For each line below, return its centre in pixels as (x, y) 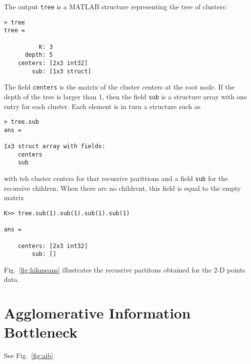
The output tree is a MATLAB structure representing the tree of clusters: (116, 6)
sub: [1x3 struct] (62, 71)
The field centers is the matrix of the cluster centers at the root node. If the (119, 87)
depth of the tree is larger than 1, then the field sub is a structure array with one (125, 96)
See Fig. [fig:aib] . (30, 355)
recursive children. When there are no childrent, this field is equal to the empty (123, 188)
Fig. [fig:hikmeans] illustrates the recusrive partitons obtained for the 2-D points (125, 269)
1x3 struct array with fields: (55, 147)
